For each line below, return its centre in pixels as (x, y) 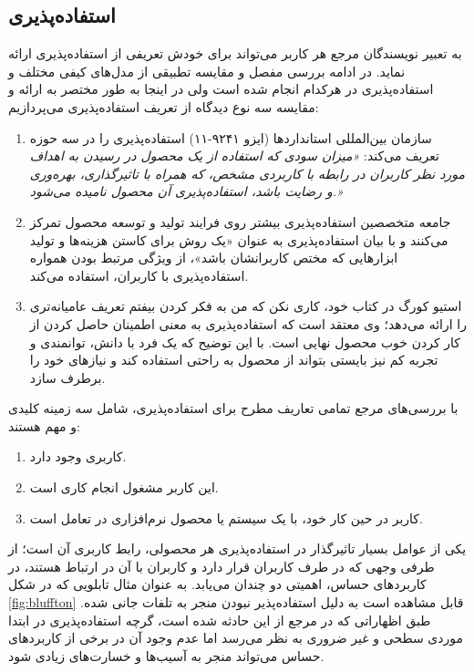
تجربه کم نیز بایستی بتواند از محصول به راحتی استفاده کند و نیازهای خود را (234, 360)
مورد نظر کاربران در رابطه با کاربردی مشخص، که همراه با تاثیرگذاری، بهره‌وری (247, 173)
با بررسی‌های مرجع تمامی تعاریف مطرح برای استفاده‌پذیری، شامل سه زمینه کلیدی (233, 408)
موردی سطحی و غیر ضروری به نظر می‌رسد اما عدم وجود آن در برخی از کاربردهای (236, 638)
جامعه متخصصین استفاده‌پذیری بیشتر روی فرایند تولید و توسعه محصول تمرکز (240, 221)
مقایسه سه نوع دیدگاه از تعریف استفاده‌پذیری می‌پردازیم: (164, 106)
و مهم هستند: (44, 425)
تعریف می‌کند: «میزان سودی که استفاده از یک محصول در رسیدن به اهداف (234, 155)
